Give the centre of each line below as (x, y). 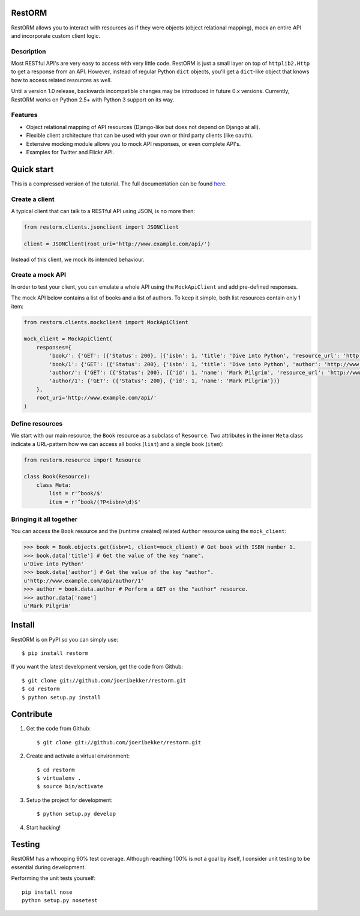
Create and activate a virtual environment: (78, 756)
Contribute (32, 714)
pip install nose (47, 892)
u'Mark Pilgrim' (48, 606)
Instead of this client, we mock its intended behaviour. (78, 259)
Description (28, 51)
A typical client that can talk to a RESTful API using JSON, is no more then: (103, 211)
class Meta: (54, 485)
